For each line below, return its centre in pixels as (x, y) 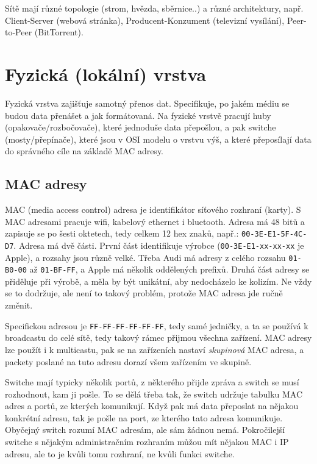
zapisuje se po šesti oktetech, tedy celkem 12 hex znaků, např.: (122, 233)
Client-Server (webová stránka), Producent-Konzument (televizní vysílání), (145, 20)
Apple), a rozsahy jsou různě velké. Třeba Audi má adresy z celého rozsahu (145, 257)
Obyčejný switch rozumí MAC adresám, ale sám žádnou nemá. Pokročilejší (145, 430)
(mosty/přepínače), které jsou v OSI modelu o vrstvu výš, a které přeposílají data (158, 139)
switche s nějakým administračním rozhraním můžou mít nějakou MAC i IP (147, 442)
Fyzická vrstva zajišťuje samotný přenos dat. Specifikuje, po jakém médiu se (147, 103)
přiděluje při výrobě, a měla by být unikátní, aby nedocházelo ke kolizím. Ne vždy (158, 281)
